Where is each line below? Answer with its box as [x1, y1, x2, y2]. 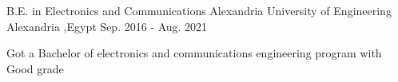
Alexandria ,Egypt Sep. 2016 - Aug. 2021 [6, 18, 208, 34]
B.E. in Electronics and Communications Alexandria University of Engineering [6, 2, 392, 18]
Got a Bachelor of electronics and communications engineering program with [6, 45, 382, 61]
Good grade [6, 60, 64, 76]
